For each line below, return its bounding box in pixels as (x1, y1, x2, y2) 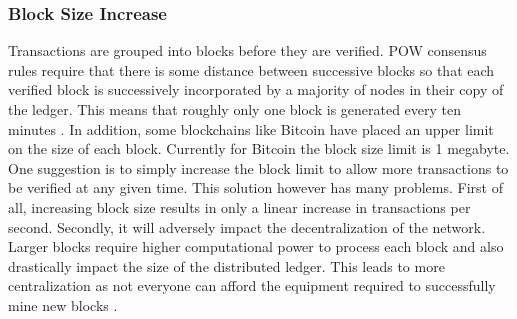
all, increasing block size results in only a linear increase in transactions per (8, 196, 471, 217)
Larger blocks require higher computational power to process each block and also (8, 236, 504, 257)
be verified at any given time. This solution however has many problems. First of (8, 177, 503, 198)
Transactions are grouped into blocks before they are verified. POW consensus (8, 40, 487, 61)
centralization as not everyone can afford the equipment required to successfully (8, 275, 496, 296)
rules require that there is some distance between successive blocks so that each (8, 59, 495, 80)
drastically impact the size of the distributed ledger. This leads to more (8, 255, 445, 276)
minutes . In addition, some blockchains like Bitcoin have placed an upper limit (8, 118, 494, 139)
